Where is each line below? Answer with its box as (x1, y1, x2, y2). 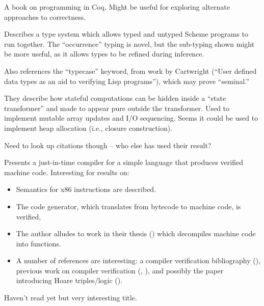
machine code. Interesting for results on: (4, 166, 129, 177)
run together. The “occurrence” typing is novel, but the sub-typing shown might (4, 38, 255, 49)
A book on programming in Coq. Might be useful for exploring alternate (4, 2, 230, 12)
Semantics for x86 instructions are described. (16, 184, 156, 194)
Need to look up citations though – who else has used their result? (4, 140, 212, 150)
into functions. (16, 238, 61, 248)
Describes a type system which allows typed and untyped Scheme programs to (4, 29, 249, 39)
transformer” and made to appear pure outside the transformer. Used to (4, 102, 230, 113)
